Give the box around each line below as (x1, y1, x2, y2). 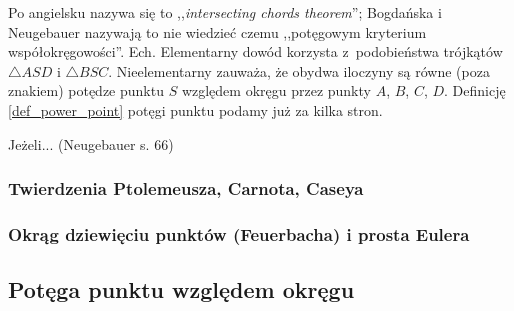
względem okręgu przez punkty (181, 80, 371, 101)
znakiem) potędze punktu (8, 80, 164, 101)
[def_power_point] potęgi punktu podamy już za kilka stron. (8, 99, 383, 120)
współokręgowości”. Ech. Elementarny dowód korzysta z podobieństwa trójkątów (8, 41, 503, 62)
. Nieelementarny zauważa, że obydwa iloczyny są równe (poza (108, 60, 490, 81)
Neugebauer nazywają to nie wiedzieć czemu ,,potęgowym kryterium (8, 21, 427, 42)
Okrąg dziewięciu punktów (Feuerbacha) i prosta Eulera (8, 221, 470, 246)
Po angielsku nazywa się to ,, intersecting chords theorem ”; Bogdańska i (8, 2, 442, 22)
